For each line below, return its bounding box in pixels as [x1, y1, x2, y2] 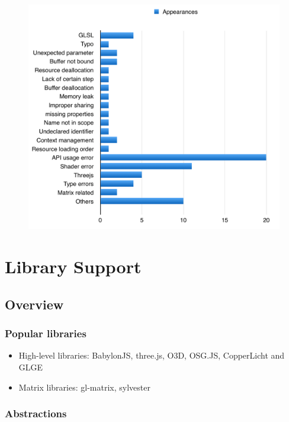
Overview [5, 295, 64, 313]
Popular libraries [5, 326, 86, 341]
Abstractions [5, 406, 67, 421]
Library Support [5, 254, 142, 279]
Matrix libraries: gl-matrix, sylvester [18, 381, 150, 393]
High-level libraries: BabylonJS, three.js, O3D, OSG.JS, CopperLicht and [18, 349, 285, 362]
